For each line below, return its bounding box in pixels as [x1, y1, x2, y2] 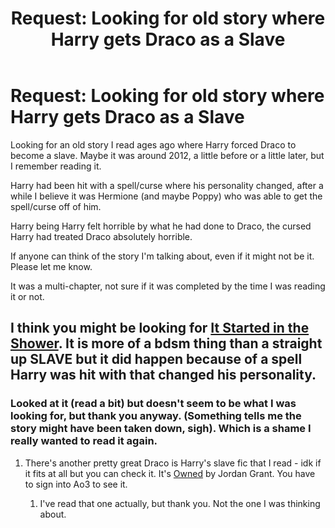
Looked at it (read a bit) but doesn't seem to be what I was [10, 397, 297, 411]
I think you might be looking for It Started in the [10, 320, 310, 337]
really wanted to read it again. [10, 434, 158, 448]
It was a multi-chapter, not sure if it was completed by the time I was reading [10, 280, 326, 292]
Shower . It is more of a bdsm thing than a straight [10, 335, 323, 352]
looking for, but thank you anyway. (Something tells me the [10, 409, 302, 423]
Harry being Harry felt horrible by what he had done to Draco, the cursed [10, 220, 312, 232]
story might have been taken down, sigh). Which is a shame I [10, 422, 312, 436]
